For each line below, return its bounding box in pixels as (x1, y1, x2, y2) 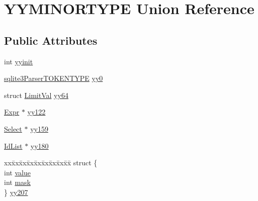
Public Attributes (4, 32, 98, 48)
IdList (4, 140, 23, 151)
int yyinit (4, 56, 33, 66)
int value (4, 167, 31, 177)
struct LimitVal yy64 (4, 89, 68, 100)
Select (4, 123, 22, 134)
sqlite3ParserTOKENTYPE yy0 (4, 73, 103, 83)
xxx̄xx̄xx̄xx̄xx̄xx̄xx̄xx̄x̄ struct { (4, 157, 98, 168)
